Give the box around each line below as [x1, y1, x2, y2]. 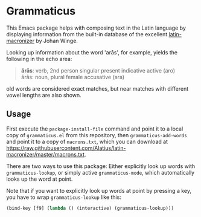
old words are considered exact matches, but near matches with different [6, 85, 189, 92]
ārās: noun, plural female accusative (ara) [21, 73, 125, 80]
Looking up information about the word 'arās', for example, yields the [6, 48, 178, 56]
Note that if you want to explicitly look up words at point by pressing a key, [6, 187, 192, 194]
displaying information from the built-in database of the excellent [6, 30, 168, 37]
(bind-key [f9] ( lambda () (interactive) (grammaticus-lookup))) [6, 205, 174, 211]
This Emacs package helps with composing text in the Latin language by [6, 24, 186, 31]
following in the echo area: [6, 55, 72, 62]
